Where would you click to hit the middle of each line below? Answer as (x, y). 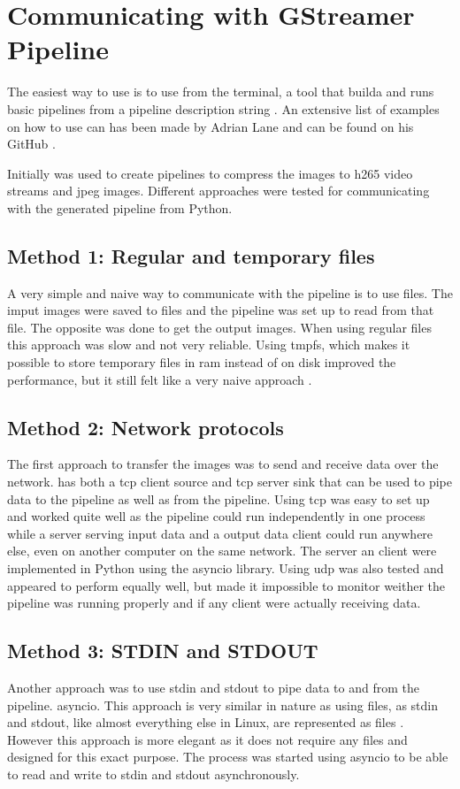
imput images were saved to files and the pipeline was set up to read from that (221, 310)
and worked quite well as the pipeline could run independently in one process (216, 516)
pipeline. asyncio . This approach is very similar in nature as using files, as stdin (222, 705)
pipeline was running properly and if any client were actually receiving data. (214, 603)
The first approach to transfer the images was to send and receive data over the (223, 464)
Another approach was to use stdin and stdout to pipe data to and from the (213, 687)
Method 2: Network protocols (146, 427)
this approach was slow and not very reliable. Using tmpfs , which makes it (209, 345)
